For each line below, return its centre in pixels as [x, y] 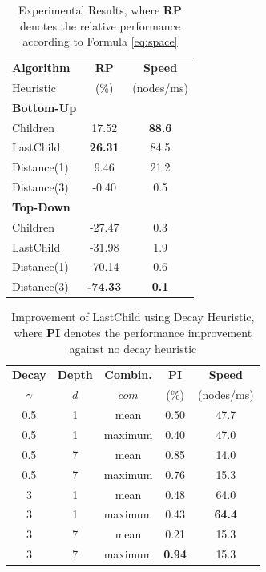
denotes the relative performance [100, 25]
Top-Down [41, 206]
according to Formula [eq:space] [100, 41]
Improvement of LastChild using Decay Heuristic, [133, 317]
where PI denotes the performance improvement [133, 332]
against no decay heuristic [133, 348]
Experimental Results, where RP [100, 10]
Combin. [128, 375]
